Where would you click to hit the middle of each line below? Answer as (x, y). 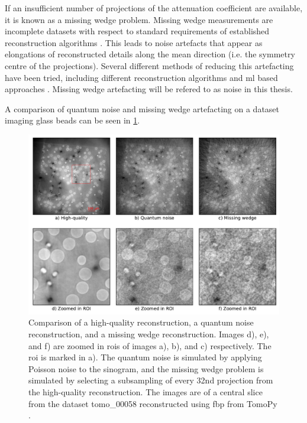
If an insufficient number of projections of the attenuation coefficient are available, (154, 8)
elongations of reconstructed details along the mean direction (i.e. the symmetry (150, 54)
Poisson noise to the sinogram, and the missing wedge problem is (146, 368)
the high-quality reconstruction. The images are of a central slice (146, 392)
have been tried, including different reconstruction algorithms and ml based (141, 77)
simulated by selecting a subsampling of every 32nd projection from (151, 380)
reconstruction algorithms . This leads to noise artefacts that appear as (134, 42)
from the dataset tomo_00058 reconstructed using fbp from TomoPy (153, 403)
